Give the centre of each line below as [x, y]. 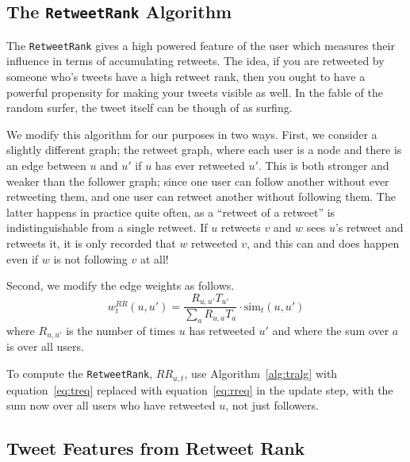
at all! [154, 258]
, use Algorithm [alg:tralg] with [261, 373]
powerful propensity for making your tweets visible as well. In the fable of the [195, 92]
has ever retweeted [200, 165]
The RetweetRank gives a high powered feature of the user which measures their [201, 45]
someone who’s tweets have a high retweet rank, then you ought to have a [186, 77]
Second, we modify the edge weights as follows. [121, 285]
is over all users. [45, 346]
